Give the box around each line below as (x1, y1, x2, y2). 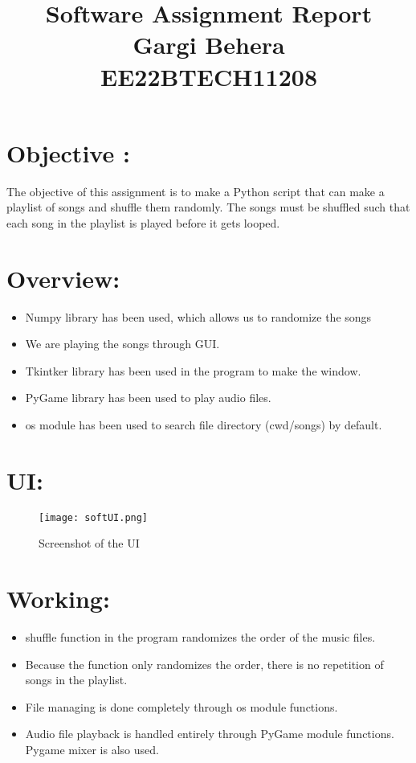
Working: (6, 582, 110, 615)
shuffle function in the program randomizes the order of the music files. (25, 629, 376, 646)
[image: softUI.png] (39, 511, 149, 523)
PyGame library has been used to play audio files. (25, 389, 271, 406)
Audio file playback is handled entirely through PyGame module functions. (25, 725, 394, 742)
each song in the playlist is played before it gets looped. (6, 214, 280, 231)
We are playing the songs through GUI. (25, 335, 220, 352)
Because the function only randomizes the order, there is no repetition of (25, 655, 384, 672)
